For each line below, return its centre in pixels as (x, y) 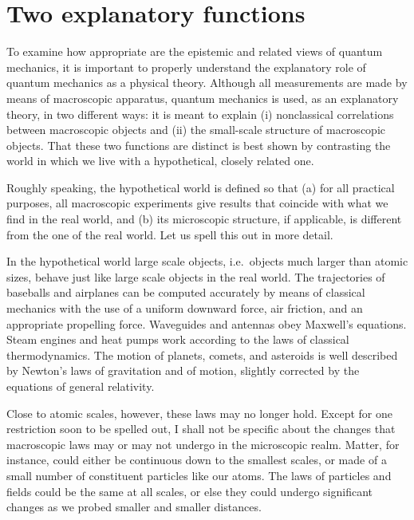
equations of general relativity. (81, 386)
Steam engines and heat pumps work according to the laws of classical (178, 339)
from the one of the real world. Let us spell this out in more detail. (170, 234)
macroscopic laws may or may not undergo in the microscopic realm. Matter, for (203, 444)
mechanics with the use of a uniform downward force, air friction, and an (185, 308)
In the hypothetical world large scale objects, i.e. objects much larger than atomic (207, 261)
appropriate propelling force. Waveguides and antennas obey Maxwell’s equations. (207, 323)
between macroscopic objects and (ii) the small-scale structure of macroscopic (196, 130)
